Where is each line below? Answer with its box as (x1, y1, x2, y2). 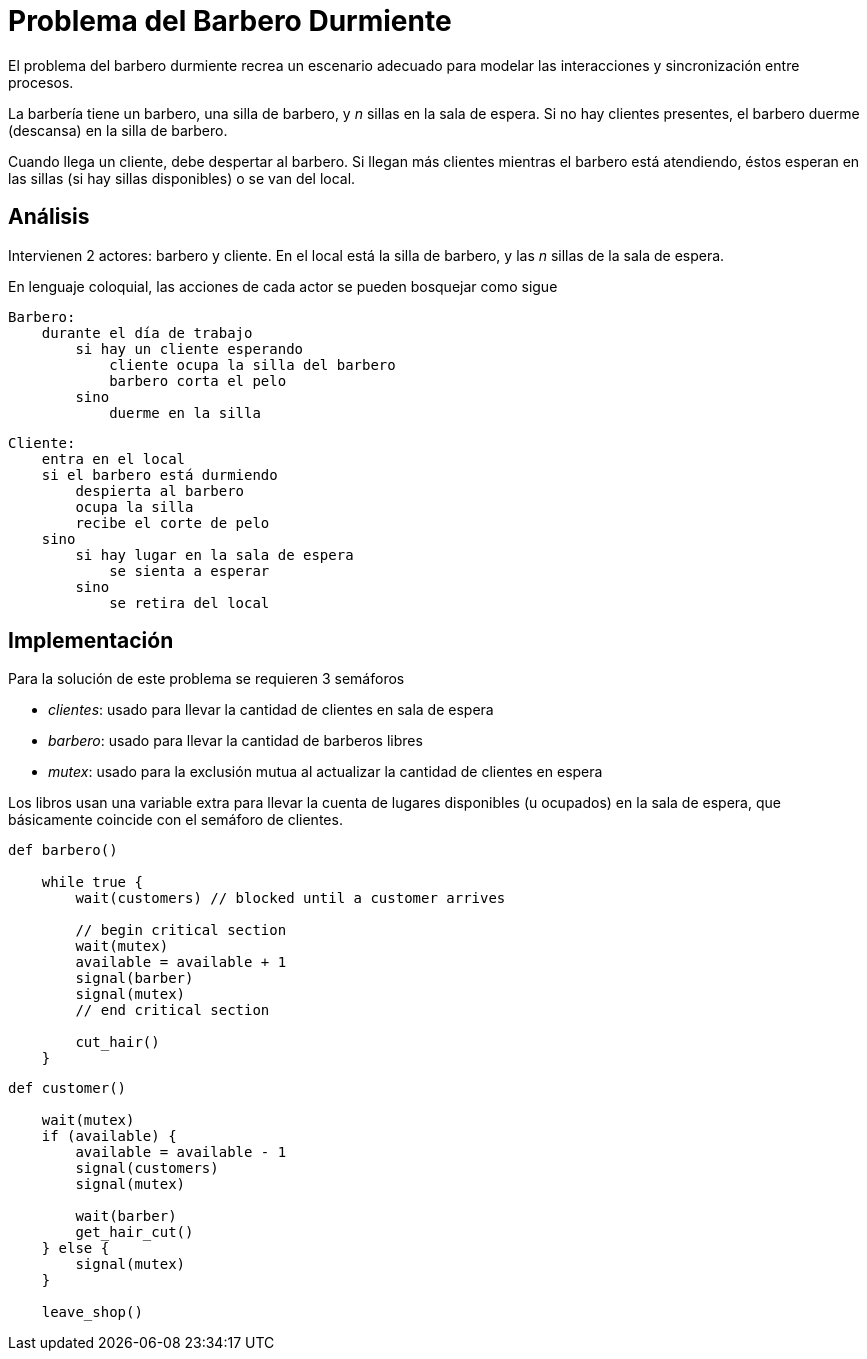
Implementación (8, 628, 174, 654)
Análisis (8, 204, 90, 230)
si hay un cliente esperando (75, 340, 304, 357)
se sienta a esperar (109, 562, 270, 579)
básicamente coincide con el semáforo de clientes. (8, 811, 343, 829)
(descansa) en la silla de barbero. (8, 121, 228, 139)
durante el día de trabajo (41, 324, 253, 341)
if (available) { (41, 1128, 177, 1145)
